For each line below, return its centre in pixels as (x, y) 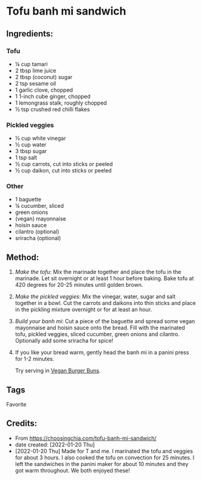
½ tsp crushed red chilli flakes (52, 109)
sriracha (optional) (38, 238)
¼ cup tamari (31, 64)
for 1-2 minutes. (34, 359)
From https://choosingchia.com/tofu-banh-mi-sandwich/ (86, 438)
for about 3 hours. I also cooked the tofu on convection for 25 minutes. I (105, 458)
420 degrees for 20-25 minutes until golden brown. (79, 285)
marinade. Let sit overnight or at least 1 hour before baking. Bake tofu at (104, 278)
